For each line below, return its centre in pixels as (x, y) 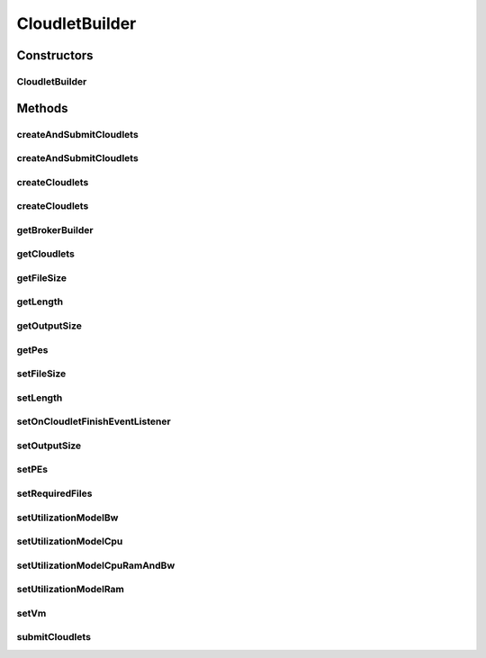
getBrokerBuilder (55, 230)
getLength (40, 302)
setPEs (32, 470)
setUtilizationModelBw (67, 518)
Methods (42, 108)
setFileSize (41, 374)
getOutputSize (49, 326)
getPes (32, 349)
